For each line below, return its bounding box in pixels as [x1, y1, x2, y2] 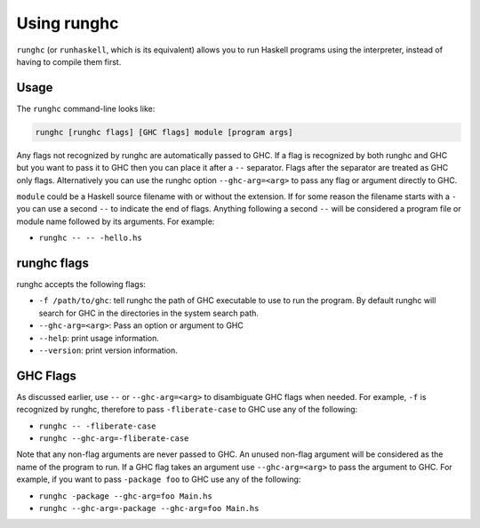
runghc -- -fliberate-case [38, 420, 156, 431]
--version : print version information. [38, 345, 178, 356]
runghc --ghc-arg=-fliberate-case [38, 434, 189, 444]
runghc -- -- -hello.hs [38, 233, 142, 244]
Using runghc [16, 13, 119, 33]
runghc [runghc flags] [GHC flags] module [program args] [35, 127, 293, 137]
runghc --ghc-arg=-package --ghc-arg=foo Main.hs [38, 503, 260, 514]
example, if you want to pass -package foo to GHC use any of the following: [16, 474, 301, 484]
